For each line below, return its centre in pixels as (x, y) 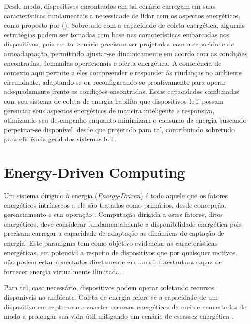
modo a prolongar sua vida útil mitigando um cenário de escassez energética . (119, 316)
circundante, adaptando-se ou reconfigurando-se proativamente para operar (115, 82)
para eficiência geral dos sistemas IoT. (60, 139)
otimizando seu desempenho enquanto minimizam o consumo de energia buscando (125, 120)
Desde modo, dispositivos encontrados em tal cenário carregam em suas (110, 6)
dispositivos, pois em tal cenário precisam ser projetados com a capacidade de (119, 44)
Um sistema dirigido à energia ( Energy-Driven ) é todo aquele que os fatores (116, 195)
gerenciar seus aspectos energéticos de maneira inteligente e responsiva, (109, 110)
